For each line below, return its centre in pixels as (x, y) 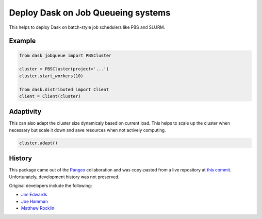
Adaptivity (25, 112)
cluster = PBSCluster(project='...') (64, 69)
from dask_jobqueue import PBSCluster (65, 55)
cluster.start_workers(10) (51, 76)
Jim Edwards (34, 195)
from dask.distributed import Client (64, 89)
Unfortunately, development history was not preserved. (64, 177)
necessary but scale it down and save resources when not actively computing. (87, 130)
